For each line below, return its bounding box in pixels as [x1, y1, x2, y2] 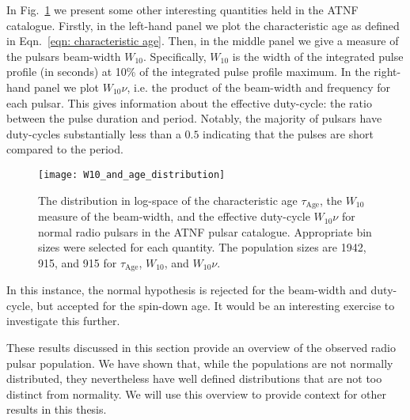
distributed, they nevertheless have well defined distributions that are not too [6, 370, 382, 387]
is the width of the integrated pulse [232, 47, 404, 64]
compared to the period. [6, 141, 123, 157]
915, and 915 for [38, 254, 117, 271]
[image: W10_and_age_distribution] [38, 168, 226, 180]
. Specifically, [142, 47, 207, 64]
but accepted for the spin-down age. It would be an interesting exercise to [36, 297, 395, 313]
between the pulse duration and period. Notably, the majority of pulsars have [6, 110, 382, 127]
